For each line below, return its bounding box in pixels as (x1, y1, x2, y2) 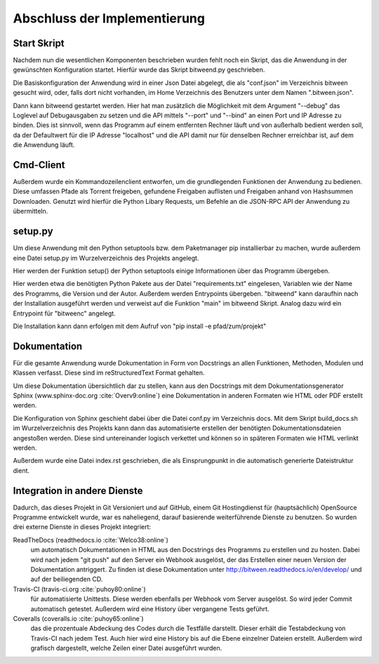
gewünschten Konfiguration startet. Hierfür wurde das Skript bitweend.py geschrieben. (13, 65, 265, 74)
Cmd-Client (13, 159, 65, 171)
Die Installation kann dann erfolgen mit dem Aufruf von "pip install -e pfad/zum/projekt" (13, 322, 267, 330)
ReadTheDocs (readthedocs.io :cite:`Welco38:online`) (13, 535, 168, 544)
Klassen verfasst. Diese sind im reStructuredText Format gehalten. (13, 369, 205, 377)
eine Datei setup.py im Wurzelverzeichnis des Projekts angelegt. (13, 254, 199, 262)
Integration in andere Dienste (13, 485, 143, 497)
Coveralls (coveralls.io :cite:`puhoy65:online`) (13, 614, 144, 623)
